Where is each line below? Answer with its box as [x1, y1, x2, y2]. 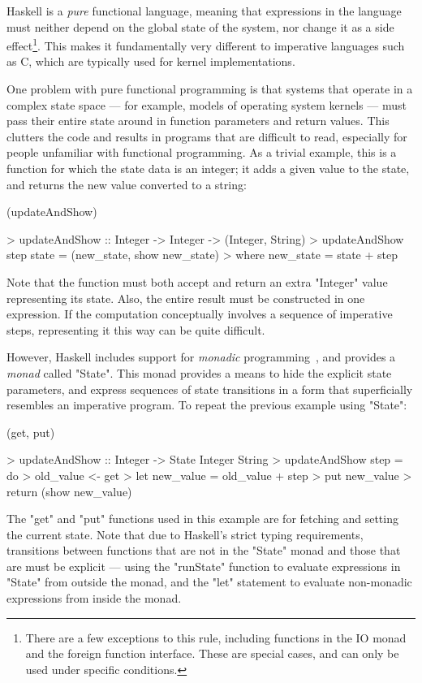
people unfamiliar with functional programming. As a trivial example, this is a [6, 144, 397, 161]
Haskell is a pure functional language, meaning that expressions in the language [6, 2, 402, 19]
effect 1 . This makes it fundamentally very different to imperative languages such [6, 35, 405, 54]
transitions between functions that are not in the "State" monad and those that [6, 542, 401, 559]
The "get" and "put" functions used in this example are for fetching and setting [6, 510, 398, 527]
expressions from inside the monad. [6, 590, 182, 607]
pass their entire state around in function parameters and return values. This [6, 112, 390, 129]
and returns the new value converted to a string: [6, 175, 247, 192]
